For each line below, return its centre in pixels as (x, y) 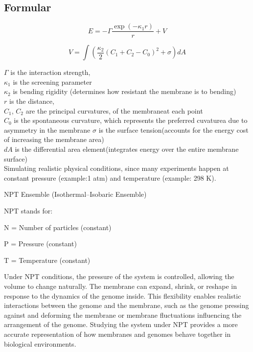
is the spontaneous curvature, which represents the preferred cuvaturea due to (131, 120)
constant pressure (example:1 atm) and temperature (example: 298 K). (110, 177)
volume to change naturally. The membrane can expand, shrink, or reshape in (120, 286)
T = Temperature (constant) (47, 260)
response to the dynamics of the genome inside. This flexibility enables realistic (123, 295)
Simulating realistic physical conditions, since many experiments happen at (116, 168)
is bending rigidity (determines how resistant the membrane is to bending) (125, 91)
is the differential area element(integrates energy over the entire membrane (127, 149)
